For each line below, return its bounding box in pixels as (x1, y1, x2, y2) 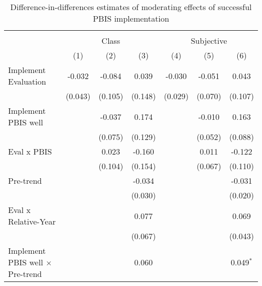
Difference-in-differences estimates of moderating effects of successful (10, 1, 252, 13)
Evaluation (8, 76, 46, 87)
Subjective (190, 35, 227, 46)
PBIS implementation (93, 13, 169, 24)
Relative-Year (8, 216, 56, 227)
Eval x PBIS (8, 146, 52, 157)
